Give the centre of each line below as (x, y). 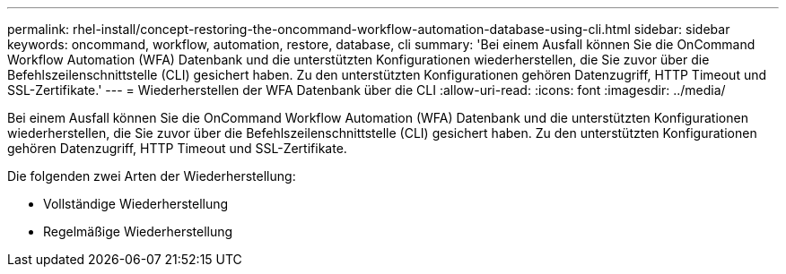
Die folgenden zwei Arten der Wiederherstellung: (152, 176)
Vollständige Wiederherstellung (136, 204)
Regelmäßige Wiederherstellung (138, 231)
